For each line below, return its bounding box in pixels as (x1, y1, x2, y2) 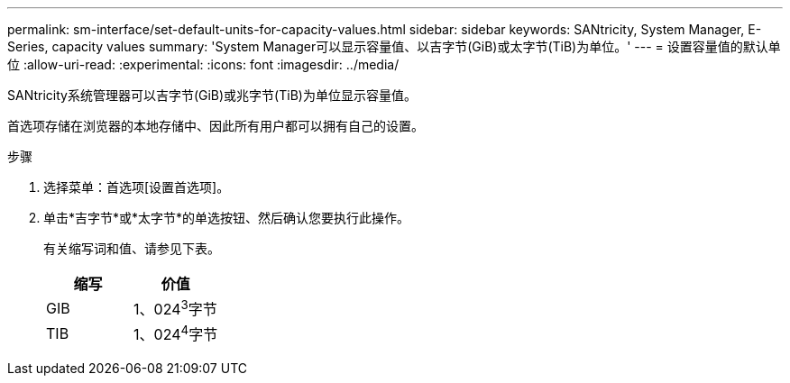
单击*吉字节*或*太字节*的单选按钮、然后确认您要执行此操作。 (43, 210, 410, 225)
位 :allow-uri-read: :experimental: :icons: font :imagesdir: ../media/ (7, 57, 400, 72)
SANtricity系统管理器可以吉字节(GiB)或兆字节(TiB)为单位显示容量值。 (7, 87, 417, 103)
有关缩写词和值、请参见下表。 (43, 241, 220, 256)
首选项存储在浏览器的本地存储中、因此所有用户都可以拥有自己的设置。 (7, 118, 424, 133)
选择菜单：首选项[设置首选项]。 (43, 179, 230, 195)
